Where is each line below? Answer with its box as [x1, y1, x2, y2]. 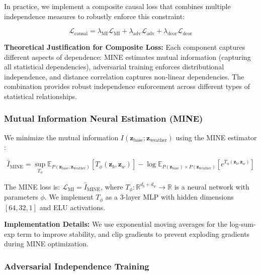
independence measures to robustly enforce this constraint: [4, 11, 185, 21]
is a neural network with [174, 181, 249, 192]
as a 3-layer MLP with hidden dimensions [105, 192, 234, 202]
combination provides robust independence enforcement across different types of [4, 81, 250, 91]
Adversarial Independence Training [4, 260, 149, 272]
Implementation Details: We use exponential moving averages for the [4, 219, 227, 229]
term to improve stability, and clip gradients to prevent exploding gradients [17, 228, 250, 239]
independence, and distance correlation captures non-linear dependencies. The [4, 71, 244, 81]
